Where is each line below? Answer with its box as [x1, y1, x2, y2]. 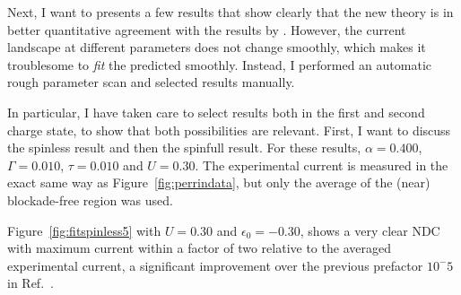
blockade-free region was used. [7, 190, 173, 209]
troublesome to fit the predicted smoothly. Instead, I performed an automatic [7, 55, 431, 74]
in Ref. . [7, 273, 54, 292]
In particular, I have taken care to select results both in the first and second [7, 102, 425, 121]
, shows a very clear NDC [300, 221, 440, 239]
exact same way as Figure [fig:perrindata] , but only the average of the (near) [7, 173, 431, 192]
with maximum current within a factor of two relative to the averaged [7, 239, 391, 257]
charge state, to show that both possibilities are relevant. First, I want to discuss [7, 120, 451, 139]
